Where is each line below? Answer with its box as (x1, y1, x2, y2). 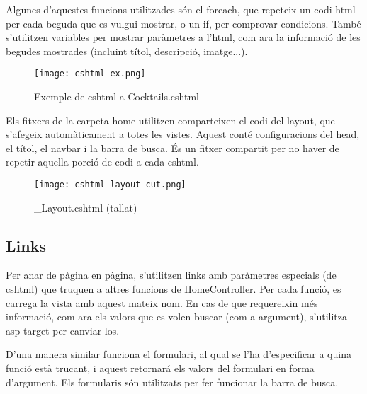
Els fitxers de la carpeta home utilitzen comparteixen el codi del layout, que (6, 112, 335, 127)
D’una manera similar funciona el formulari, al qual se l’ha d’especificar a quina (6, 347, 351, 361)
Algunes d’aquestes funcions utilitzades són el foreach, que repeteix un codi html (6, 2, 356, 16)
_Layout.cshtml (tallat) (34, 199, 137, 214)
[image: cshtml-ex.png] (34, 69, 146, 79)
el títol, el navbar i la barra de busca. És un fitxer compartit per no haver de (6, 140, 339, 155)
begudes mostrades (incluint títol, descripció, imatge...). (6, 43, 248, 58)
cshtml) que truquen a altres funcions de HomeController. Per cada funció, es (6, 282, 341, 296)
